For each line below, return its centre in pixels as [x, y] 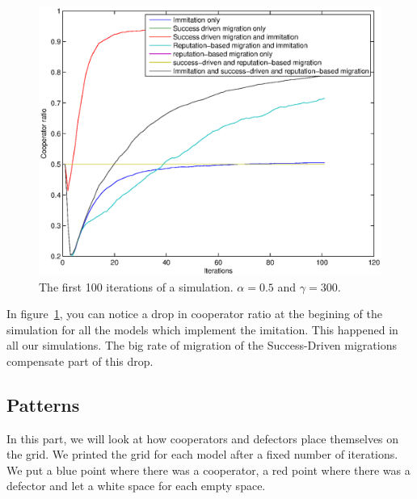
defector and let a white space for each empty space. [136, 486]
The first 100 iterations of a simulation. [136, 286]
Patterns [43, 404]
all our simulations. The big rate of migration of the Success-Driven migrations [202, 345]
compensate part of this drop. [80, 361]
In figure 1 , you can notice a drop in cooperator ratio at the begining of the [194, 314]
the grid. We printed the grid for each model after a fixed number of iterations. [202, 454]
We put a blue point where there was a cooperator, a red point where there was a [208, 470]
